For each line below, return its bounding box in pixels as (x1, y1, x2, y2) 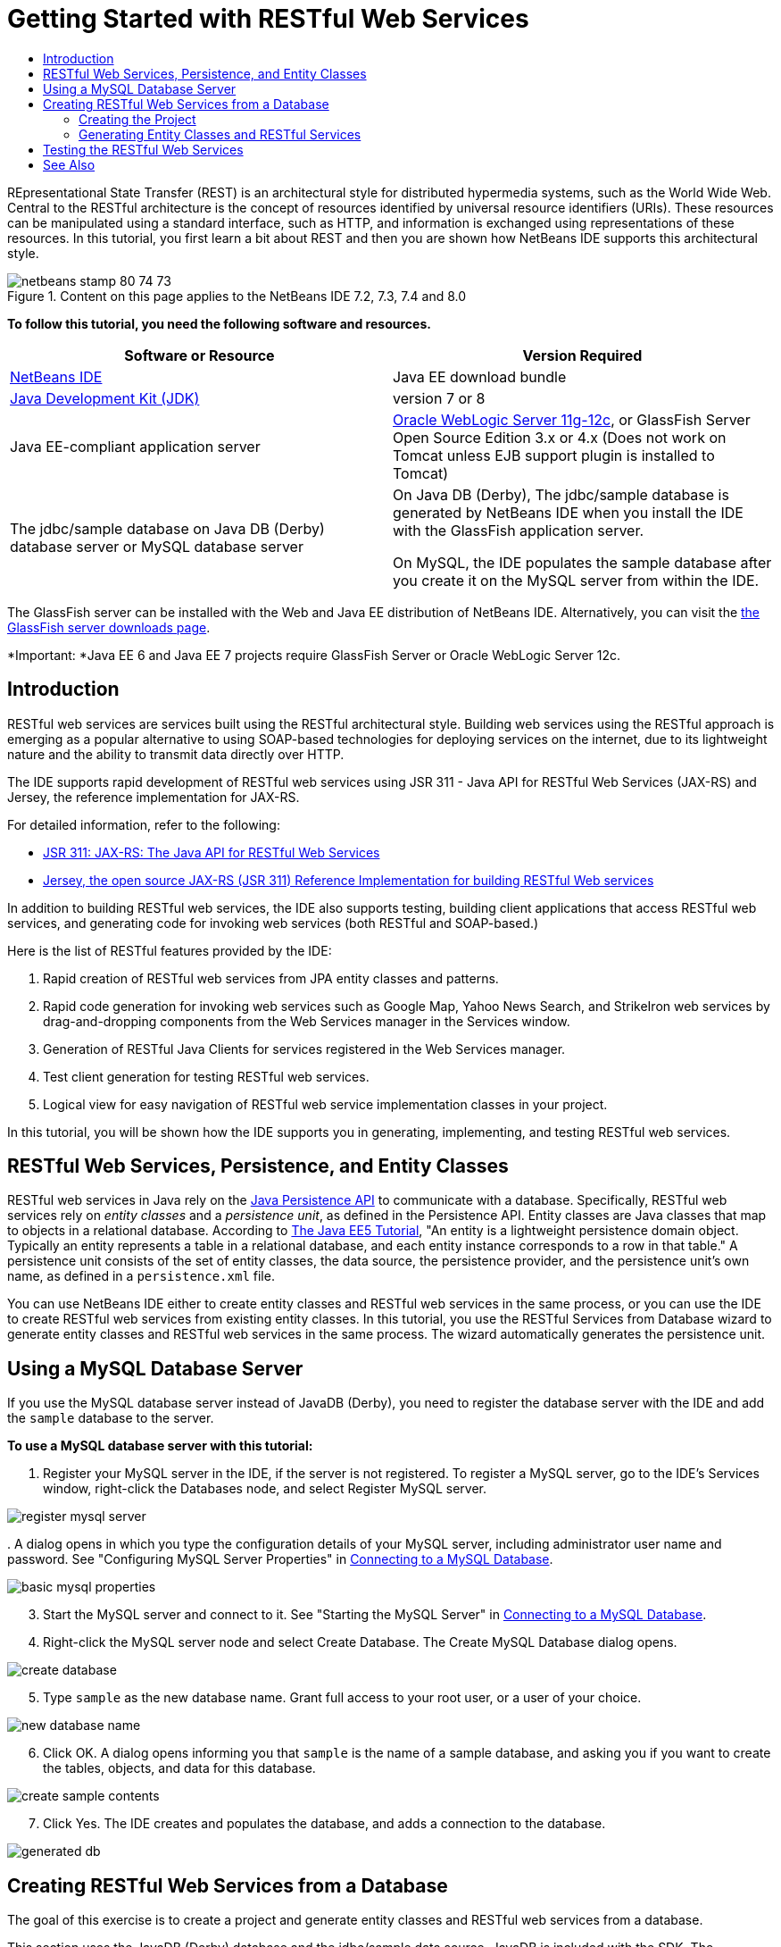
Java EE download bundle (393, 367, 567, 386)
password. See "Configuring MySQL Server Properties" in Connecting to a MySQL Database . (7, 1551, 553, 1567)
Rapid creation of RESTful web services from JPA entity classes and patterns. (43, 970, 499, 986)
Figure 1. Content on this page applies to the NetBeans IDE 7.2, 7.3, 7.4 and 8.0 (7, 288, 467, 304)
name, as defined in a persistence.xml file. (7, 1268, 275, 1284)
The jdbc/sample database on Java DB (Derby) (10, 519, 325, 538)
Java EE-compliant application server (10, 437, 261, 455)
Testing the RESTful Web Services (43, 141, 244, 157)
